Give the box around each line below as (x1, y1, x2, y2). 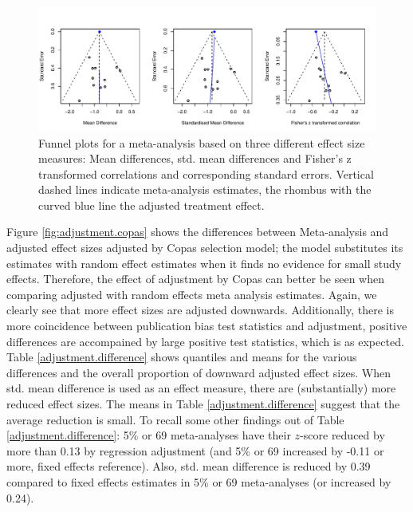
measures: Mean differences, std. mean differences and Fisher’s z (38, 150, 352, 167)
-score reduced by (300, 427, 385, 443)
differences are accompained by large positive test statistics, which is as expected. (6, 333, 404, 349)
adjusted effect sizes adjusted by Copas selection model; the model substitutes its (6, 239, 403, 256)
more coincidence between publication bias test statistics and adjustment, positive (6, 317, 407, 334)
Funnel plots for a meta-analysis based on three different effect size (38, 134, 365, 151)
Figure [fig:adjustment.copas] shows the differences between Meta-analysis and (6, 223, 389, 240)
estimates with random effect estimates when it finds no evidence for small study (6, 254, 402, 271)
